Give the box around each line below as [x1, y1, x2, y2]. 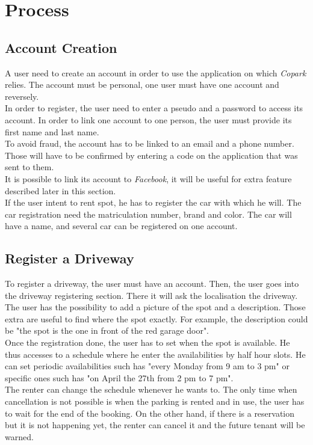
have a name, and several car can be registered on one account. [5, 219, 238, 232]
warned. [5, 430, 34, 443]
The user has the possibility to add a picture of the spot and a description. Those [5, 301, 306, 313]
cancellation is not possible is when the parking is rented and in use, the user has [5, 395, 305, 408]
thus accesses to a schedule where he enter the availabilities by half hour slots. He [5, 348, 306, 360]
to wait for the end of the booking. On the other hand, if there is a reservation [5, 407, 295, 419]
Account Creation [5, 38, 117, 57]
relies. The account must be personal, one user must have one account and [5, 78, 279, 91]
